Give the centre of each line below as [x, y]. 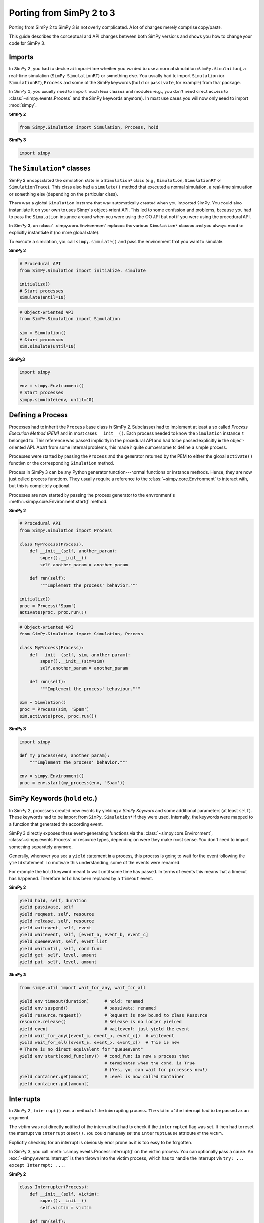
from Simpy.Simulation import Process [66, 530]
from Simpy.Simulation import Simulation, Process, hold [89, 127]
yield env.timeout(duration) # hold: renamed [81, 1001]
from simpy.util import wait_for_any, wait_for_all [83, 988]
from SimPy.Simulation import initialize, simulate [83, 270]
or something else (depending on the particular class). [64, 194]
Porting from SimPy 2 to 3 [62, 13]
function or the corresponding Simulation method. [62, 463]
